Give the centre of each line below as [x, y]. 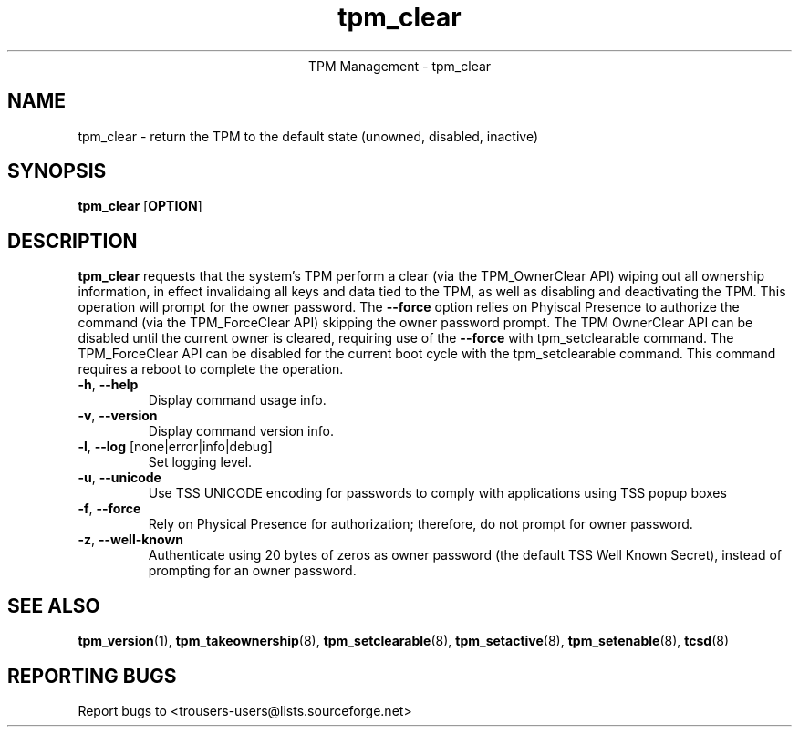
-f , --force [109, 509]
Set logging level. [200, 462]
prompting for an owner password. [252, 571]
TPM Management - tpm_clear [399, 66]
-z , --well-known [131, 540]
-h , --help [108, 385]
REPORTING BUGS [92, 676]
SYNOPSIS [57, 171]
